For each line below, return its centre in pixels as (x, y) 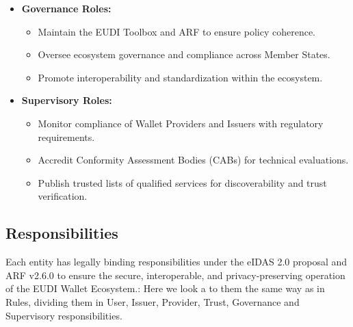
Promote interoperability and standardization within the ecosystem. (180, 77)
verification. (63, 196)
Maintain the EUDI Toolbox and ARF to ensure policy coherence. (176, 31)
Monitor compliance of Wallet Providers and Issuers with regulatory (181, 123)
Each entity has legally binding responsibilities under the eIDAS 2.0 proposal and (176, 262)
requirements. (66, 136)
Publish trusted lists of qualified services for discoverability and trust (182, 182)
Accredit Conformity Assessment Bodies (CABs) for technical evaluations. (193, 160)
